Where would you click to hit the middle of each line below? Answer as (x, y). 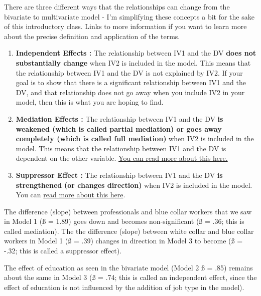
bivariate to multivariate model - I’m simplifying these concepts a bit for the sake (129, 16)
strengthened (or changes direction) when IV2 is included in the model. (134, 185)
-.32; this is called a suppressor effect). (63, 251)
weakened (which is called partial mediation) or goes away (119, 128)
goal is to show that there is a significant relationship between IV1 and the (131, 82)
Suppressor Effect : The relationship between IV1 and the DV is (119, 175)
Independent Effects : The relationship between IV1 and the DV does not (136, 53)
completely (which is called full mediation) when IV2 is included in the (135, 138)
